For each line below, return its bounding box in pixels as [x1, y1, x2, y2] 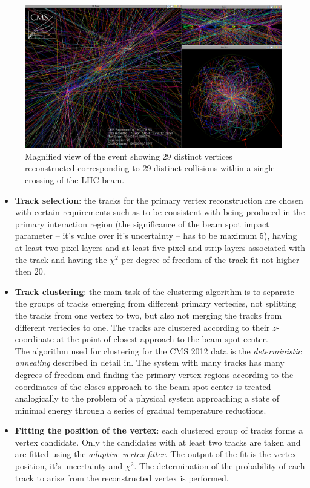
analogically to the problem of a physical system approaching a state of [15, 392, 280, 405]
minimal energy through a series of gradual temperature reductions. [15, 403, 266, 416]
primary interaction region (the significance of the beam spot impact [15, 217, 269, 230]
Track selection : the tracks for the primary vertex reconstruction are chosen [15, 194, 303, 206]
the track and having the [15, 253, 107, 265]
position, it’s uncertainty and [15, 460, 123, 472]
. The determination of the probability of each [134, 460, 305, 472]
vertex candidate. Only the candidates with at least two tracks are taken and [15, 435, 301, 448]
